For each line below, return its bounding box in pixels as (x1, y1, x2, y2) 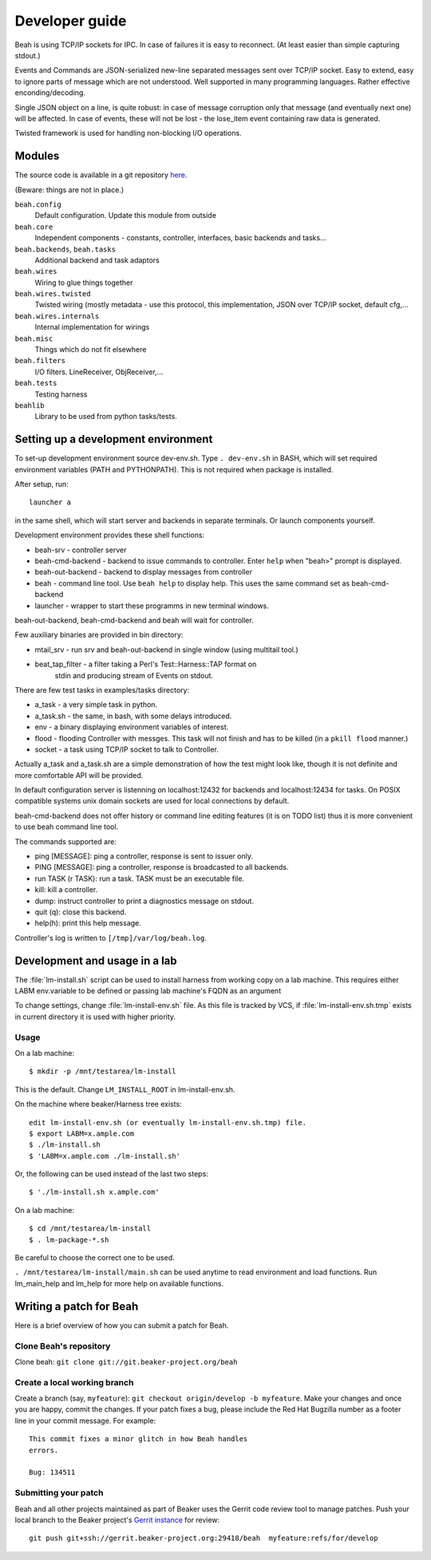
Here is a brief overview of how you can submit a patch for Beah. (14, 1321, 229, 1330)
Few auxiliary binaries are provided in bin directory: (14, 630, 184, 640)
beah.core (14, 222, 53, 231)
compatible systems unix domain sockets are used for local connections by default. (14, 796, 290, 806)
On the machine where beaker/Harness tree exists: (14, 1100, 183, 1109)
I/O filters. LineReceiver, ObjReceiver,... (34, 367, 164, 377)
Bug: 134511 (29, 1468, 76, 1477)
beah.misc (14, 334, 53, 343)
